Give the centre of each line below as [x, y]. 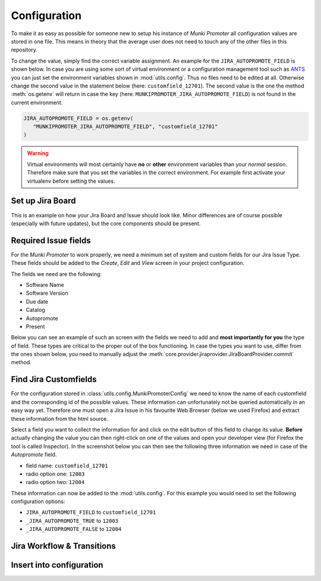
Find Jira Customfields [54, 379]
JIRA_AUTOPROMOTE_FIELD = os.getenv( [78, 118]
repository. [24, 50]
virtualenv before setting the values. [71, 181]
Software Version [47, 293]
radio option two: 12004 [55, 482]
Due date [37, 301]
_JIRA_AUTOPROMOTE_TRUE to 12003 [72, 520]
